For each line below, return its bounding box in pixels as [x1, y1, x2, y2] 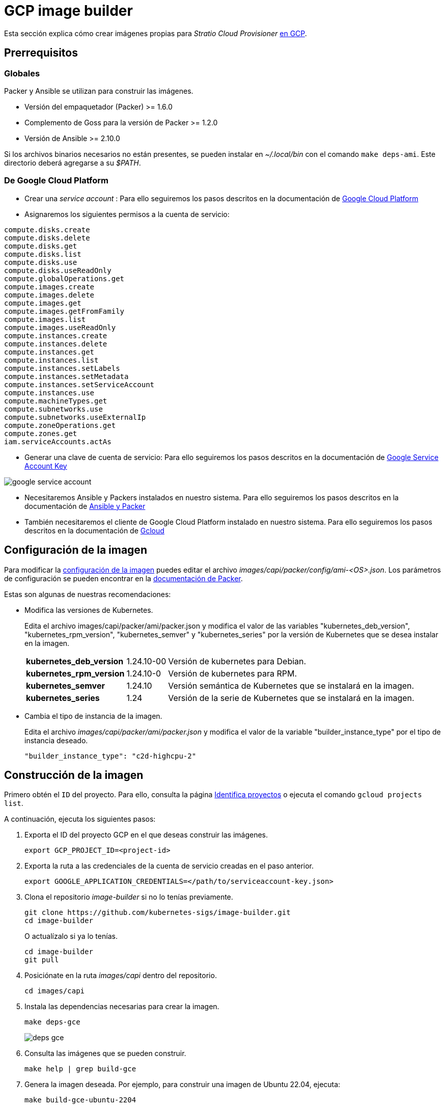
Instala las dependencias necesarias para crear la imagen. [24, 1002, 219, 1011]
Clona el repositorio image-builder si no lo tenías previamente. [24, 893, 233, 902]
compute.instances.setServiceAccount [4, 380, 155, 389]
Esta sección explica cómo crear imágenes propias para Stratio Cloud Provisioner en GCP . [4, 29, 307, 38]
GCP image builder [4, 2, 133, 19]
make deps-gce [24, 1018, 80, 1026]
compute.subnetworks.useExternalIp [4, 413, 146, 421]
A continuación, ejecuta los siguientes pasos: [4, 815, 156, 824]
